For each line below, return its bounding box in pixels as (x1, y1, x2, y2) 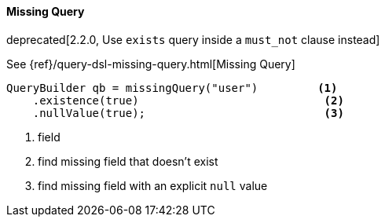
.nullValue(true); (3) (32, 106, 344, 119)
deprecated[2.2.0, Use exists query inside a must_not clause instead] (6, 32, 380, 46)
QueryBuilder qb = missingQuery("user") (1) (6, 81, 338, 94)
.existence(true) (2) (32, 93, 344, 107)
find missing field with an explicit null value (38, 178, 268, 192)
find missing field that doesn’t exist (38, 154, 218, 168)
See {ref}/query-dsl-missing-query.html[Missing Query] (6, 57, 295, 71)
